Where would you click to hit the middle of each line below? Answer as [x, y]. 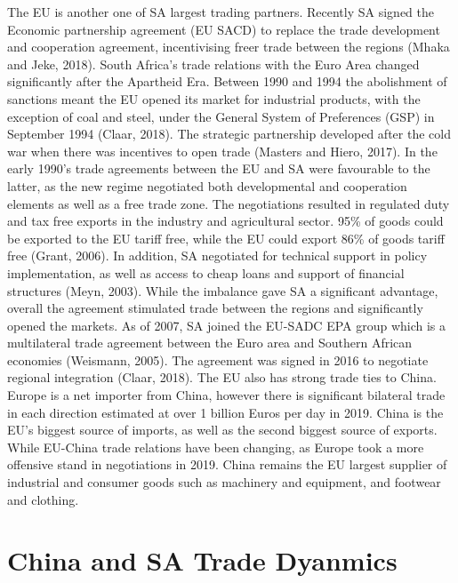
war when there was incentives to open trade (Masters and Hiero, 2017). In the [222, 151]
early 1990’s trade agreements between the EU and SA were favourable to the [219, 168]
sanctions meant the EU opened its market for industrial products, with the [214, 98]
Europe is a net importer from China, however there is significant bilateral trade [226, 395]
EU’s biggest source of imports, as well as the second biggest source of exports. [222, 430]
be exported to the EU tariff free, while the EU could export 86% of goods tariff [226, 238]
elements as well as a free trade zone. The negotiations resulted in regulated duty [229, 203]
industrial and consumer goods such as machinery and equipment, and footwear [224, 482]
